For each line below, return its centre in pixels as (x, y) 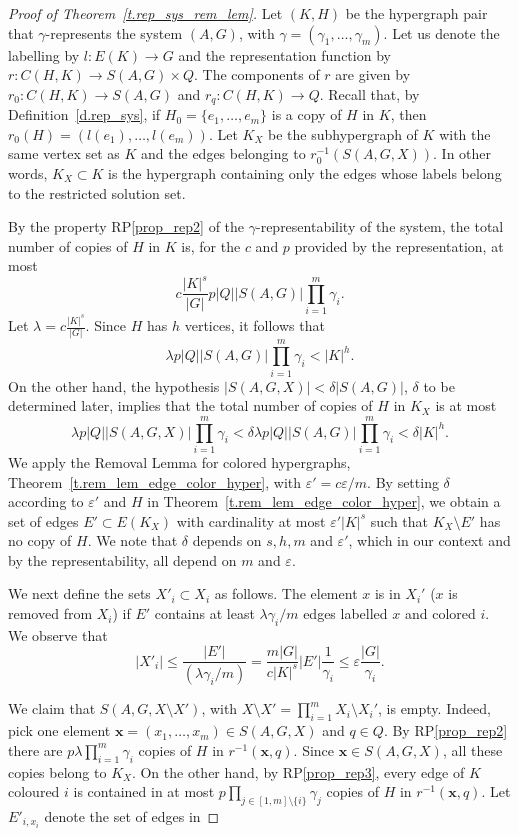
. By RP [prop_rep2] (445, 730)
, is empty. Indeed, (434, 708)
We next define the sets (79, 593)
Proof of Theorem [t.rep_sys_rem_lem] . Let (145, 13)
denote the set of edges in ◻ (132, 816)
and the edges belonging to (223, 153)
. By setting (403, 481)
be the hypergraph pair (416, 13)
